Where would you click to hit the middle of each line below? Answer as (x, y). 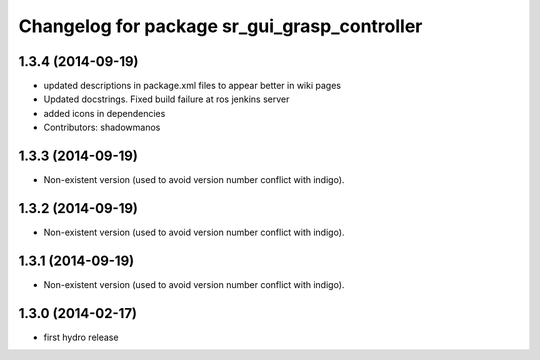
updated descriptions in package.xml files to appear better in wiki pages (192, 86)
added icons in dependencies (104, 113)
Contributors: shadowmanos (102, 127)
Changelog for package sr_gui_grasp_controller (220, 26)
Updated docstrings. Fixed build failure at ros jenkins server (166, 99)
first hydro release (81, 337)
